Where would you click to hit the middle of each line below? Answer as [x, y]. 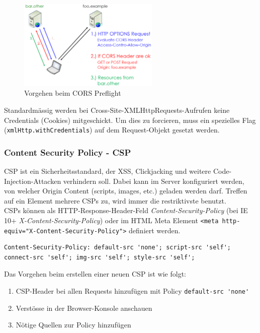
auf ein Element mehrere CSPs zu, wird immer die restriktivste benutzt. [115, 200]
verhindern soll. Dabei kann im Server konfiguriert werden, [154, 181]
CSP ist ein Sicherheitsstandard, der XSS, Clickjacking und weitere [108, 171]
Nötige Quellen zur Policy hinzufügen [73, 325]
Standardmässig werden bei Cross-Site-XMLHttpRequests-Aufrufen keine [117, 110]
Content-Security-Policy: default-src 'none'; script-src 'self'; [118, 248]
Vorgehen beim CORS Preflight [73, 93]
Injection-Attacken [33, 181]
